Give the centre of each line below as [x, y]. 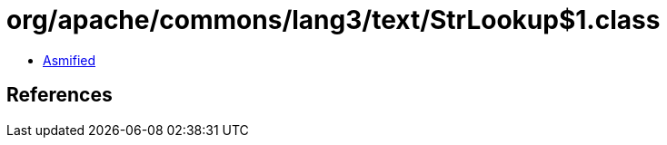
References [60, 95]
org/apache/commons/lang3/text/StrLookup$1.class [333, 20]
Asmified [70, 60]
